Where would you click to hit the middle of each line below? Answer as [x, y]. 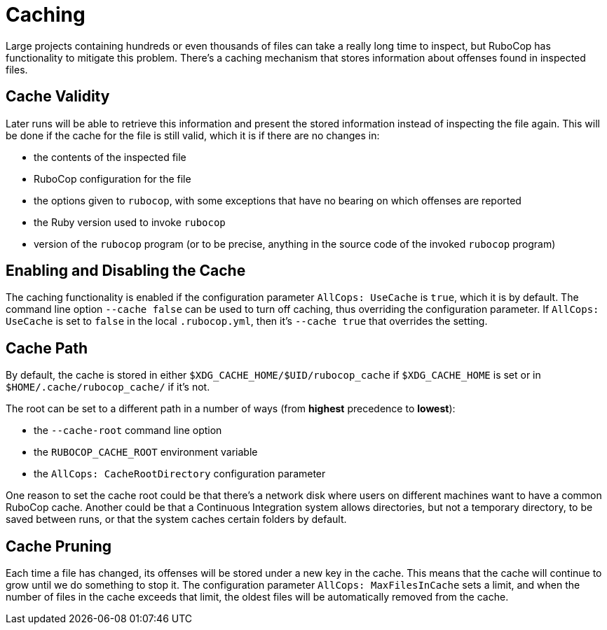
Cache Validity [58, 97]
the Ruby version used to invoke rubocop [130, 222]
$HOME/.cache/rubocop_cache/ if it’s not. [108, 387]
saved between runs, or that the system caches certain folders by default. [176, 519]
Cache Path [47, 348]
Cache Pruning [59, 546]
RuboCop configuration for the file [112, 178]
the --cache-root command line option [128, 430]
